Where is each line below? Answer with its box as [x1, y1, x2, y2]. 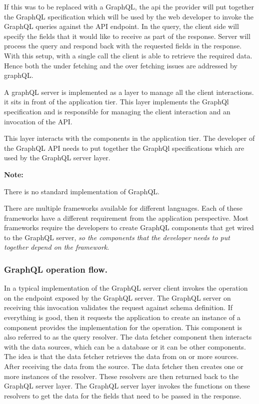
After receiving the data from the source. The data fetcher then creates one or [4, 361, 243, 372]
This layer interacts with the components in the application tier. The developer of [4, 133, 255, 143]
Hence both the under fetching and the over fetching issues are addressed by [4, 60, 237, 70]
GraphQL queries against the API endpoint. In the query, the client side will [4, 21, 239, 31]
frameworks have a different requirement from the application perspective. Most [4, 212, 248, 223]
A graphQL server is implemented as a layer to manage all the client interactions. [4, 86, 254, 97]
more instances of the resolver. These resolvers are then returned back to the [4, 371, 239, 381]
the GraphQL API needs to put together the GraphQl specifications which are [4, 142, 244, 153]
